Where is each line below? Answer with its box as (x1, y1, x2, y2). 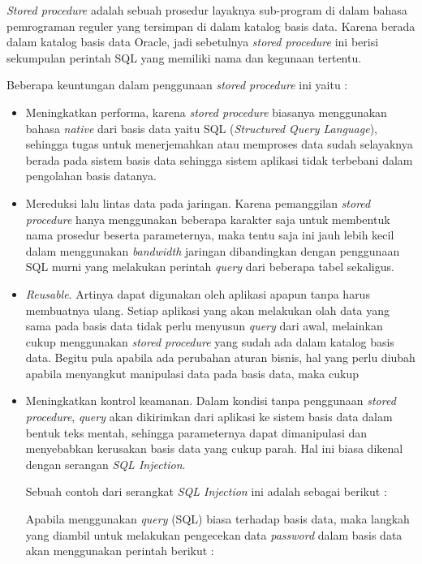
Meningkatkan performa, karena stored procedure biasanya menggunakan (25, 103, 387, 120)
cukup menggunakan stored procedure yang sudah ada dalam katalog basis (25, 333, 394, 350)
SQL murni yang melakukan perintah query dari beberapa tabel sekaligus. (25, 258, 394, 275)
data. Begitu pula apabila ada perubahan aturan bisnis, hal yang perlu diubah (25, 349, 416, 366)
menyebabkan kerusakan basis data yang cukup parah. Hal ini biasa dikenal (25, 440, 403, 457)
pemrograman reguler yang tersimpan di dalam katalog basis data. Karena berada (6, 17, 416, 34)
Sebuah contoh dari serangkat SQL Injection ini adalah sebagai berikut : (25, 483, 387, 500)
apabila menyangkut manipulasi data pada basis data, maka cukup (25, 364, 359, 381)
